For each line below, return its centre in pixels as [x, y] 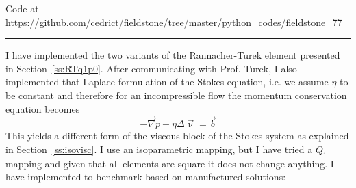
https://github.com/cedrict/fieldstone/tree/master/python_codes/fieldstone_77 [174, 22]
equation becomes [43, 108]
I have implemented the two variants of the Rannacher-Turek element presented [173, 55]
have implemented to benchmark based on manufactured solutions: [146, 177]
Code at [22, 8]
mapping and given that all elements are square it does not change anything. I [170, 163]
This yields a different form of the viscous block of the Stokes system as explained [177, 136]
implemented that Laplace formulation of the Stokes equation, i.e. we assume [167, 82]
